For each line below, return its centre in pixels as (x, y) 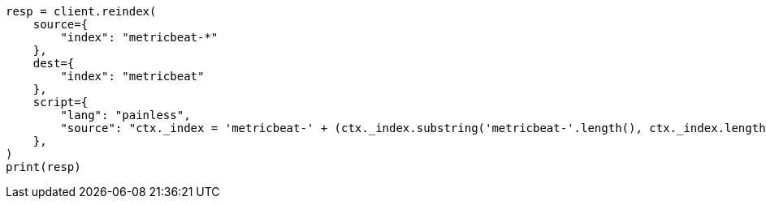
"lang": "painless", (126, 115)
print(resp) (43, 167)
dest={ (54, 63)
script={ (61, 102)
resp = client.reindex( (81, 11)
